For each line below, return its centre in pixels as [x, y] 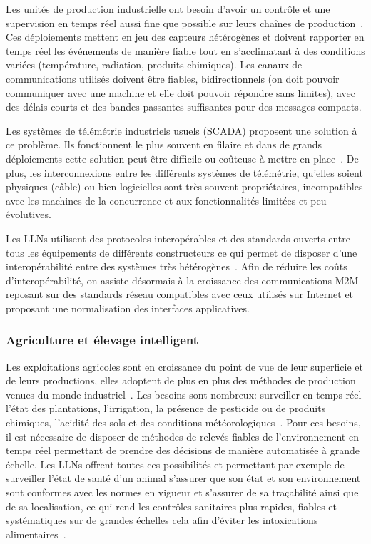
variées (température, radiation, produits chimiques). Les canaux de [154, 65]
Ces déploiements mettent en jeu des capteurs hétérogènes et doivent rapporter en [185, 37]
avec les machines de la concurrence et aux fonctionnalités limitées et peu [166, 200]
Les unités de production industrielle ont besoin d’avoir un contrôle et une [168, 9]
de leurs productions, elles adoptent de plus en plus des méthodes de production [181, 380]
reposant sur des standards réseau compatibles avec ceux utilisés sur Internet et [180, 294]
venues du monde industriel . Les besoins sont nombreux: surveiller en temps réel [184, 394]
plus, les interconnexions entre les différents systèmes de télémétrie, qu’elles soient [184, 172]
